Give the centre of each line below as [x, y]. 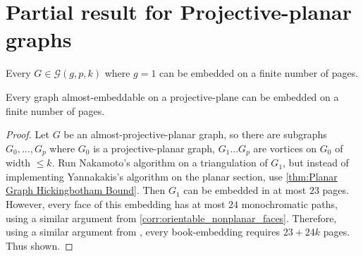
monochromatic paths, [289, 203]
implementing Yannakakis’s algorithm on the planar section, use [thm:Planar [172, 176]
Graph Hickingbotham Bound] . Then [86, 190]
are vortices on [285, 148]
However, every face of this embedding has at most [116, 203]
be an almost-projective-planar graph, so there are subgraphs [195, 134]
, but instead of [316, 163]
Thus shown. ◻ [39, 245]
